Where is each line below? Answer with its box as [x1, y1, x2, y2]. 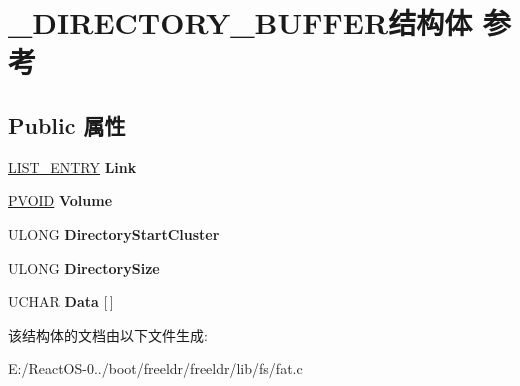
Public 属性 [8, 109, 126, 140]
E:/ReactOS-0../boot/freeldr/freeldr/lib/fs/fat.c [8, 358, 303, 379]
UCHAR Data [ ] [8, 291, 114, 312]
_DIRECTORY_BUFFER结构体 [8, 2, 473, 43]
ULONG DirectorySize [8, 257, 160, 278]
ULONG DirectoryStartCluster [8, 223, 220, 244]
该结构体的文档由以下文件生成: [8, 324, 208, 345]
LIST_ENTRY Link [8, 156, 137, 177]
